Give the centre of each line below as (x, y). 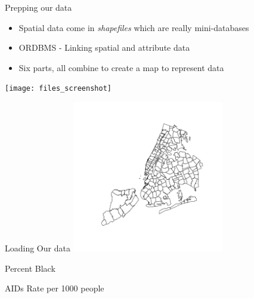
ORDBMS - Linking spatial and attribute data (104, 47)
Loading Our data (38, 248)
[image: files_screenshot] (58, 89)
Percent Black (30, 268)
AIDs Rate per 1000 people (55, 288)
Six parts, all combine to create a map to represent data (121, 67)
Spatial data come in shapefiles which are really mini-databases (134, 27)
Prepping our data (38, 7)
